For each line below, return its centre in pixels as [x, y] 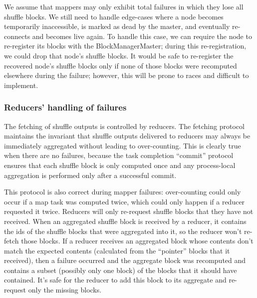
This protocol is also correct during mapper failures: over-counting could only [123, 192]
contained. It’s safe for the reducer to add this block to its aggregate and [115, 280]
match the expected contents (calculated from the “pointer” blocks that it [117, 250]
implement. [21, 85]
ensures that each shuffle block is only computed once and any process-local [120, 165]
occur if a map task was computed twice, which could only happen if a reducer [125, 201]
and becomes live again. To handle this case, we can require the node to [142, 36]
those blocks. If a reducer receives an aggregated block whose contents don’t [137, 241]
